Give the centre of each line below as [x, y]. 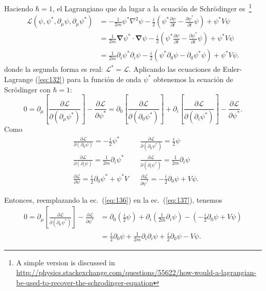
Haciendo [19, 8]
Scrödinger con [27, 89]
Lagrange [19, 79]
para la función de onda [104, 79]
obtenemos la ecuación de [193, 79]
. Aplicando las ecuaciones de [175, 69]
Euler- [232, 69]
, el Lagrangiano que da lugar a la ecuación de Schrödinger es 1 [152, 7]
